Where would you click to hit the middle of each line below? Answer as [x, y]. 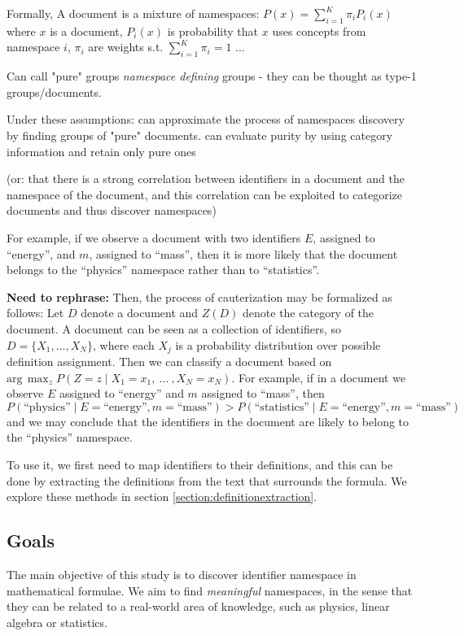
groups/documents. [54, 91]
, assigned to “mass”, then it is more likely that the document [243, 253]
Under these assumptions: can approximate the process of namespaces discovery [206, 119]
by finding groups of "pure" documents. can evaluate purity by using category [200, 135]
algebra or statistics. [57, 622]
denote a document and [140, 313]
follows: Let [35, 313]
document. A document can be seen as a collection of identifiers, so [174, 328]
